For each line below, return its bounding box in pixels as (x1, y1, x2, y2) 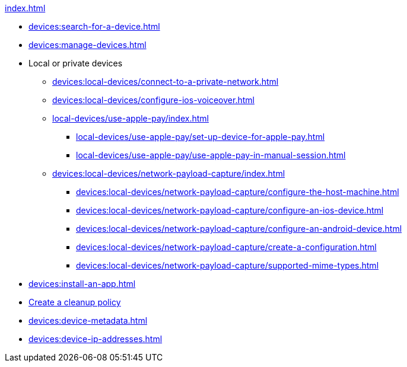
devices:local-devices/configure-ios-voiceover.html (52, 95, 255, 105)
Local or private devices (28, 58, 123, 68)
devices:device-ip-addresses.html (28, 334, 163, 344)
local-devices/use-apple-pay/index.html (52, 113, 209, 123)
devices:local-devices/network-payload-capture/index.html (52, 168, 285, 178)
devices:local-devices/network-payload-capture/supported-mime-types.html (76, 260, 379, 270)
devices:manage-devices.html (28, 40, 147, 50)
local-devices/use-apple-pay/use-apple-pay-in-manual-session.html (76, 150, 346, 160)
